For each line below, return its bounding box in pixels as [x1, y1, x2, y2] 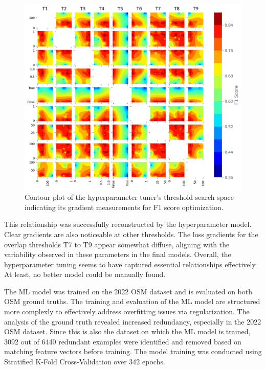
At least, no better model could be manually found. [4, 269, 166, 280]
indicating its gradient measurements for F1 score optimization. [25, 201, 224, 212]
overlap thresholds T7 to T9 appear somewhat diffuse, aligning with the [4, 239, 230, 249]
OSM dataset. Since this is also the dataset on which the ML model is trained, [4, 326, 251, 337]
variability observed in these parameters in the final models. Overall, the [4, 249, 231, 260]
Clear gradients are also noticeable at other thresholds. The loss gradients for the [4, 228, 258, 239]
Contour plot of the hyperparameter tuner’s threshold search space [25, 192, 234, 202]
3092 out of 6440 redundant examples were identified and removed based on [4, 336, 241, 346]
